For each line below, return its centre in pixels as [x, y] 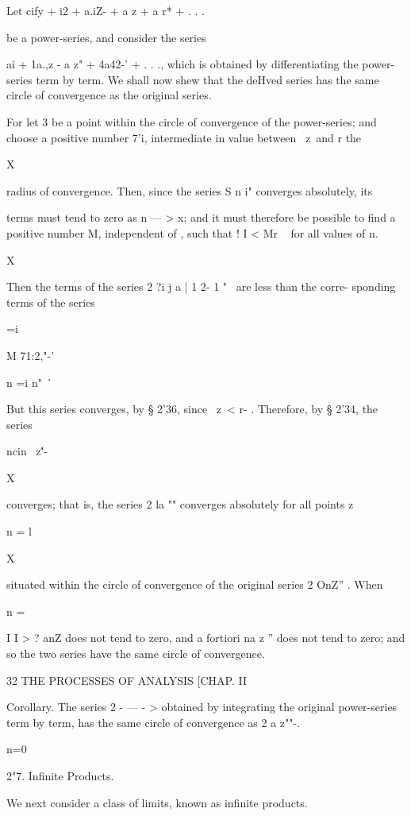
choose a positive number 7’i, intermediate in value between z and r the [184, 137]
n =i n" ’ [29, 382]
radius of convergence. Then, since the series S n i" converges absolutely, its [190, 190]
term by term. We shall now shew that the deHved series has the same [207, 79]
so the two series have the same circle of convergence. [136, 654]
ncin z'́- [27, 451]
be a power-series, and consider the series [106, 37]
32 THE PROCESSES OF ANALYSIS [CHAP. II [127, 680]
